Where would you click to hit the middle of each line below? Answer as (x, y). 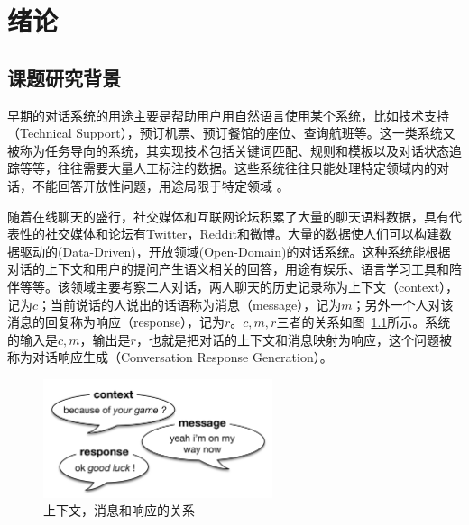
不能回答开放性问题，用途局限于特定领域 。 (161, 185)
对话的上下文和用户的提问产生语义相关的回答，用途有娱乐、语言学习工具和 (228, 269)
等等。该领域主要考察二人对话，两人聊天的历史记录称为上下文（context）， (239, 286)
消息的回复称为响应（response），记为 (116, 322)
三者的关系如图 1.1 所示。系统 (363, 322)
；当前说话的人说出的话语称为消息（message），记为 (190, 304)
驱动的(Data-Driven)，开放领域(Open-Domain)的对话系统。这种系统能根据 (235, 251)
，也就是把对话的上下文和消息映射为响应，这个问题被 (294, 339)
